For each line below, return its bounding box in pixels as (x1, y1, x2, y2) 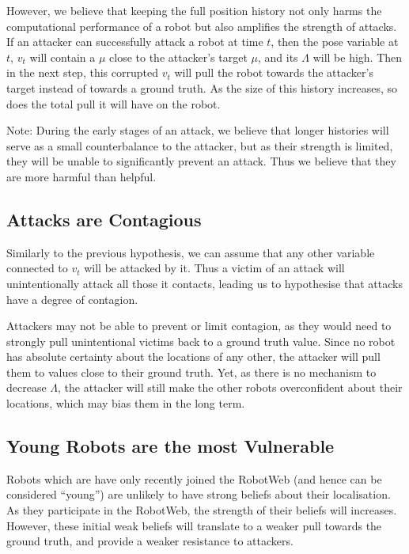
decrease (6, 379, 47, 396)
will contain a (29, 48, 96, 65)
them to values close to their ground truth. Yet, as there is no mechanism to (6, 363, 377, 380)
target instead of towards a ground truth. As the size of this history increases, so (6, 79, 398, 96)
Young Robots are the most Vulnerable (6, 434, 335, 458)
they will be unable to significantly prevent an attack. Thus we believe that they (6, 153, 396, 169)
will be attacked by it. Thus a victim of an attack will (84, 260, 345, 276)
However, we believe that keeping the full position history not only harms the (6, 2, 382, 18)
